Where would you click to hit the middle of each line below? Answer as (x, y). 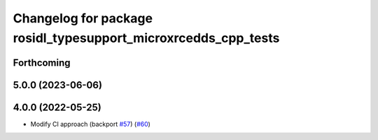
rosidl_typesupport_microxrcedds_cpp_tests (146, 38)
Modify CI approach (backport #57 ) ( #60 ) (90, 124)
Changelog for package (83, 18)
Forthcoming (42, 63)
